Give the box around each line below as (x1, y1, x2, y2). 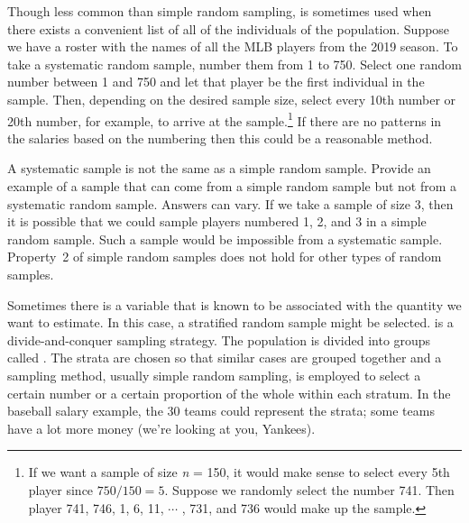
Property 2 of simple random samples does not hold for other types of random (7, 247, 442, 266)
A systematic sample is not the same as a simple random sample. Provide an (7, 159, 431, 178)
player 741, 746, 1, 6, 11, (28, 498, 164, 517)
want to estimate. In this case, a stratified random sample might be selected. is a (7, 313, 454, 332)
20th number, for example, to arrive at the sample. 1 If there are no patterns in (7, 108, 442, 130)
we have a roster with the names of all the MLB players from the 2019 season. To (7, 37, 458, 56)
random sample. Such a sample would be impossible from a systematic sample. (7, 229, 443, 248)
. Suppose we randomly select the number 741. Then (164, 480, 455, 499)
